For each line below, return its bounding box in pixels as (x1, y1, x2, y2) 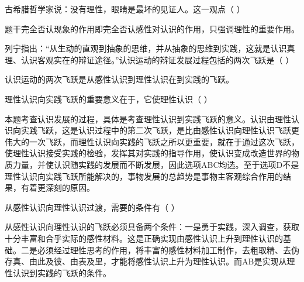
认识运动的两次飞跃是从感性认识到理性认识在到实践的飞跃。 (5, 73, 234, 85)
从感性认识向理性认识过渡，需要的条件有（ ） (5, 201, 179, 213)
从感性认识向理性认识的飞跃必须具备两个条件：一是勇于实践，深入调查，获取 (5, 221, 299, 233)
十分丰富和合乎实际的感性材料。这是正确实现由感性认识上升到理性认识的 (5, 232, 283, 244)
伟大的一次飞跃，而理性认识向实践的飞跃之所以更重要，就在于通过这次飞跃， (5, 135, 299, 147)
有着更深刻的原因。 (20, 181, 95, 194)
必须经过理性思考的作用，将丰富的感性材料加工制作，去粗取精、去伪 (37, 243, 299, 256)
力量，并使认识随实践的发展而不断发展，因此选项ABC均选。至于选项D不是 (12, 158, 299, 170)
